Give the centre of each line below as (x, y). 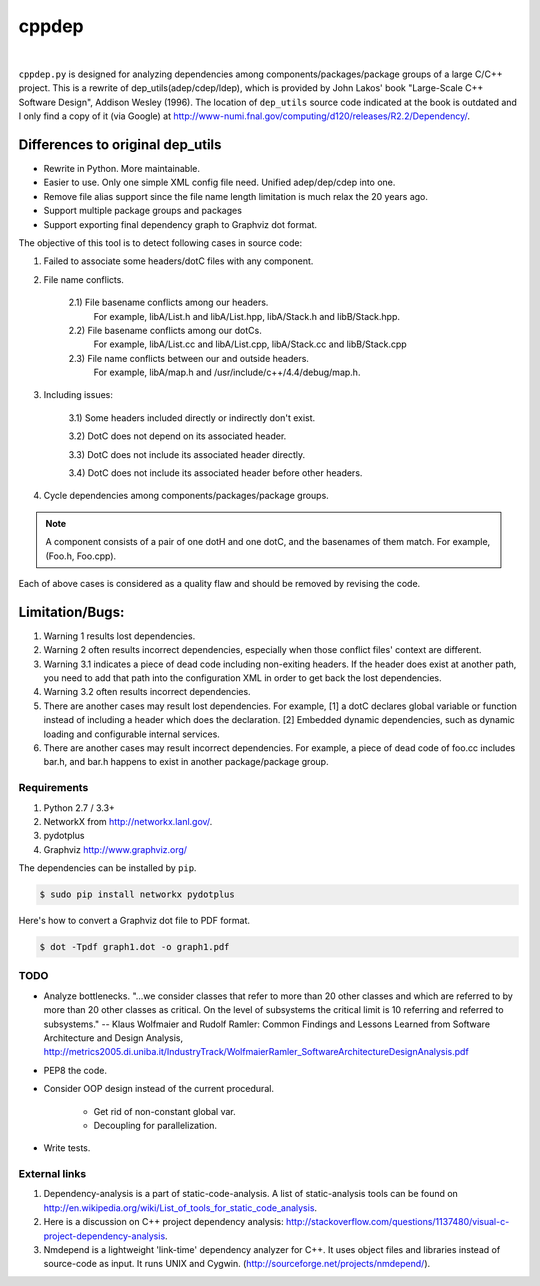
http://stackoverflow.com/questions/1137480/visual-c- (397, 1222)
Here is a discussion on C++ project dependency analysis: (163, 1222)
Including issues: (78, 395)
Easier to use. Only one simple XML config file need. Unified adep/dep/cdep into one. (219, 182)
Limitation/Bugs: (71, 611)
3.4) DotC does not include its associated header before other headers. (215, 473)
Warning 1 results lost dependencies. (119, 636)
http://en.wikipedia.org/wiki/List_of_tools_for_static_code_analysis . (180, 1207)
